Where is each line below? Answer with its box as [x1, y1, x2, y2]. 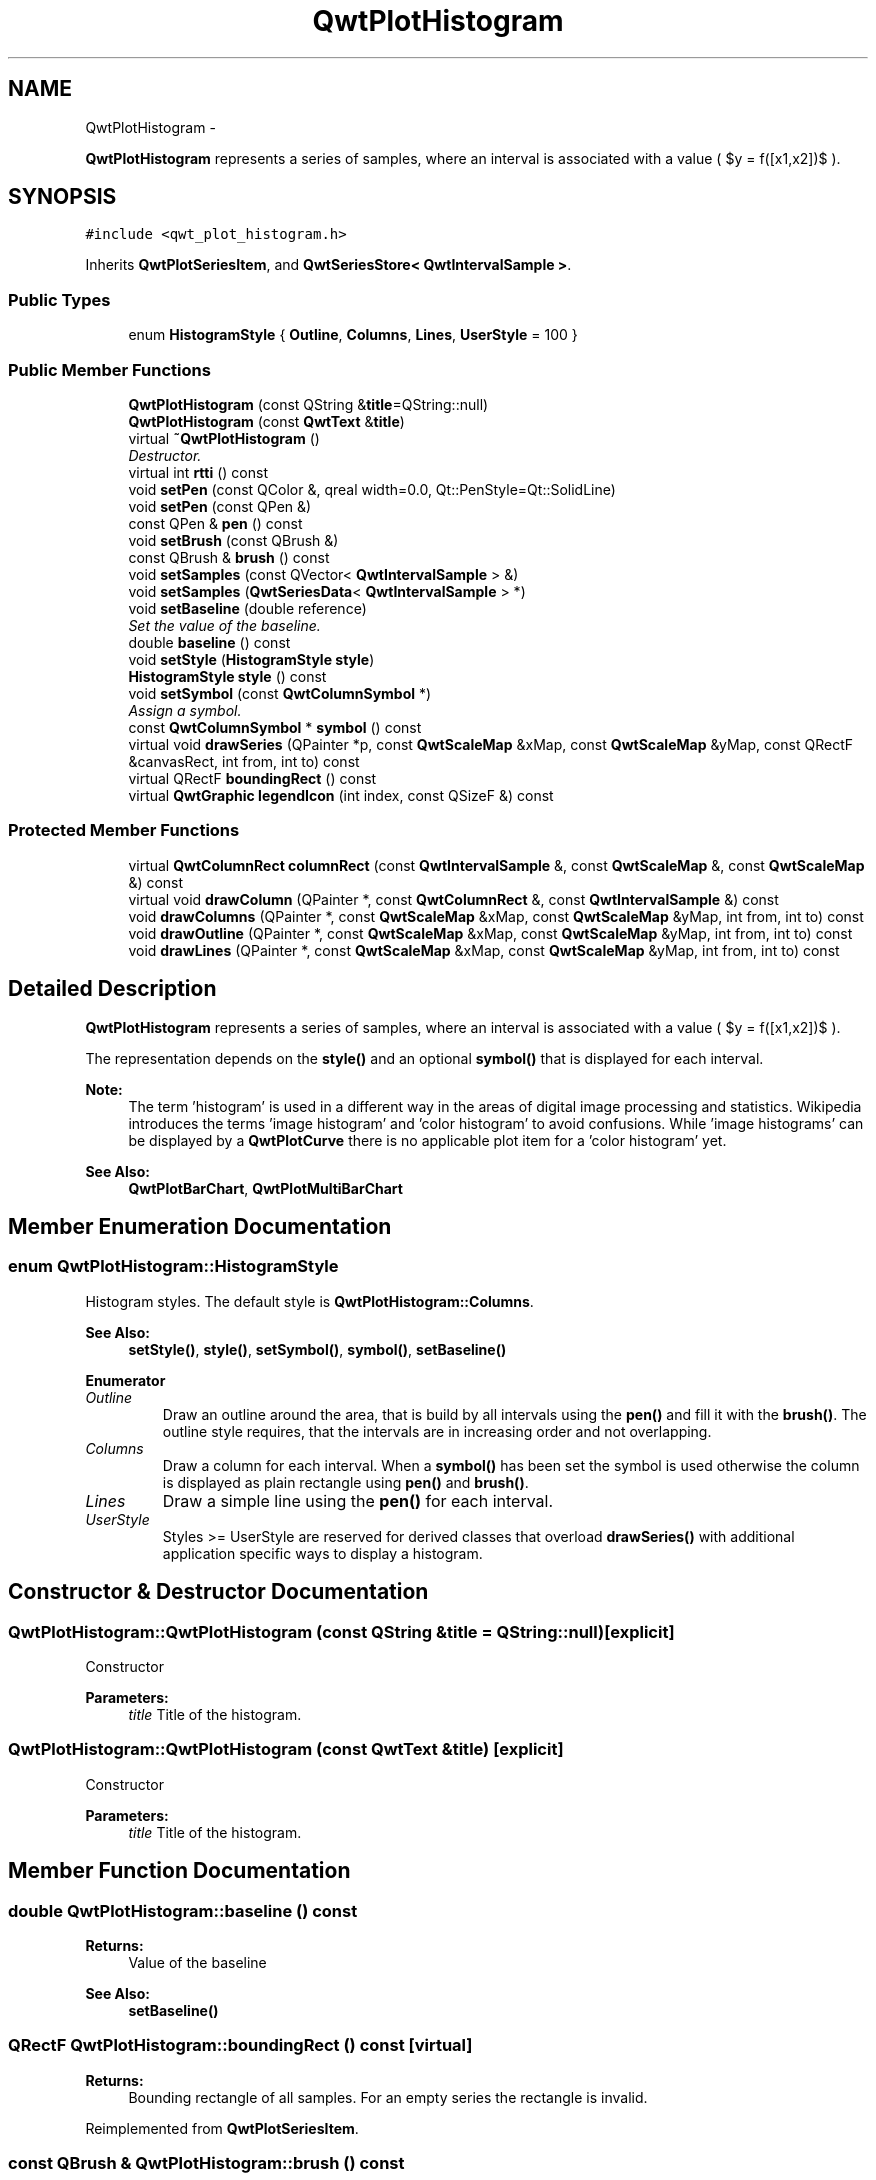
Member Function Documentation [8, 1858, 351, 1884]
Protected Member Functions [8, 820, 240, 841]
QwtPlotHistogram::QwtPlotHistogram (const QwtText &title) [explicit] [8, 1739, 564, 1760]
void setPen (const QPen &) [128, 497, 312, 515]
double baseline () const [128, 633, 291, 651]
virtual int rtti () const [128, 463, 268, 481]
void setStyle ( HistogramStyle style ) [128, 650, 375, 668]
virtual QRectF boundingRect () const [128, 769, 377, 787]
